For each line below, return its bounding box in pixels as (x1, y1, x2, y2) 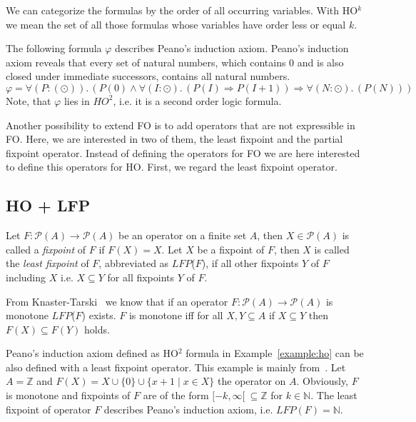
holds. (84, 321, 110, 336)
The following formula (6, 41, 102, 56)
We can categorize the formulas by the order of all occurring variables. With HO (6, 3, 358, 17)
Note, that (6, 93, 51, 108)
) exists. (81, 308, 116, 323)
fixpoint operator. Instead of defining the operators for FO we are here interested (6, 145, 360, 160)
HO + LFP (6, 194, 91, 216)
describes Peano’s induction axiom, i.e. (103, 401, 273, 416)
